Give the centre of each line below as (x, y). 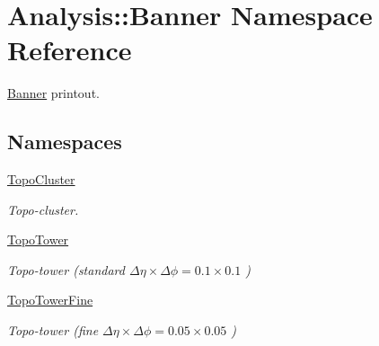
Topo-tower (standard (66, 269)
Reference (70, 50)
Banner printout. (53, 93)
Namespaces (65, 142)
